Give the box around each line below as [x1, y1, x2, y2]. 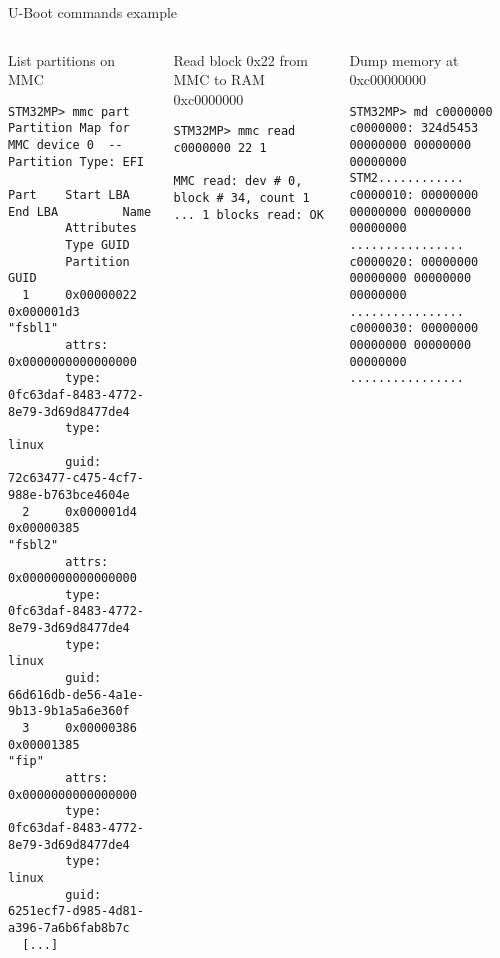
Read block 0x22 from [173, 49, 308, 70]
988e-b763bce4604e [8, 487, 130, 502]
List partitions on [8, 49, 115, 70]
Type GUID [65, 238, 130, 253]
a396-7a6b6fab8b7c [8, 920, 130, 935]
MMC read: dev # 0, [173, 174, 303, 189]
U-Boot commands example [8, 2, 178, 22]
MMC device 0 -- [8, 138, 123, 153]
